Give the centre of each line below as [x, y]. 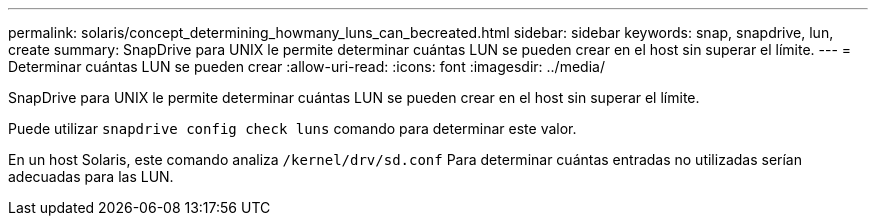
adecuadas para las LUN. [91, 176]
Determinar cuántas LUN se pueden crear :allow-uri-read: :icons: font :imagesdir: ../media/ [306, 66]
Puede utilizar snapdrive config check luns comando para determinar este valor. [292, 128]
